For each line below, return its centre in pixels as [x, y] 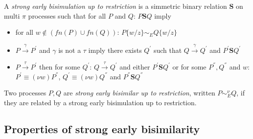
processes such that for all [67, 15]
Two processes [25, 93]
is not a [70, 50]
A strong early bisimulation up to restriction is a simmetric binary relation [115, 6]
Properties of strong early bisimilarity [102, 128]
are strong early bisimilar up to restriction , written [139, 93]
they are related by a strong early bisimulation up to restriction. [100, 102]
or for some [189, 66]
